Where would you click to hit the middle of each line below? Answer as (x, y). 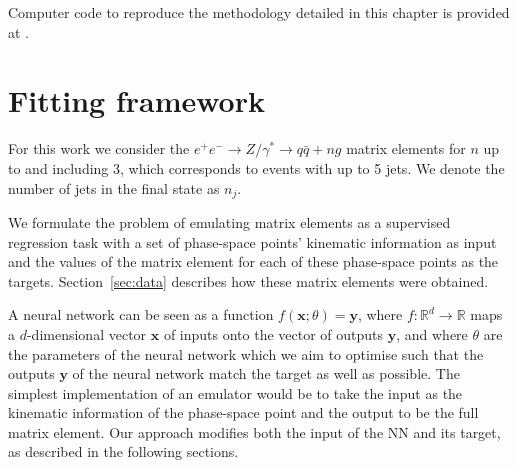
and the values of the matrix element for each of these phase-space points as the (253, 261)
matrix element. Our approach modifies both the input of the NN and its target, (254, 431)
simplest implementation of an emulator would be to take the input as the (235, 392)
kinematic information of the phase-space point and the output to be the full (243, 412)
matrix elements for (406, 148)
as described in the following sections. (123, 451)
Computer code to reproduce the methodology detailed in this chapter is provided (259, 12)
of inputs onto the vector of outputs (273, 333)
